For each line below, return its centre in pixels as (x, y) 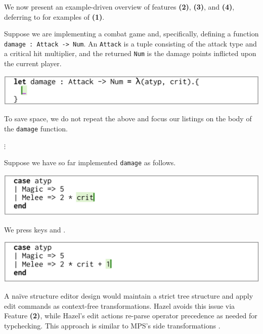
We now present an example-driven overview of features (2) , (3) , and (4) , (119, 7)
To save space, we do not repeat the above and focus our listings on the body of (128, 118)
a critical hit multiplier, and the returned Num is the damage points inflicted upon (130, 53)
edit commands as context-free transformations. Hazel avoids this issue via (120, 305)
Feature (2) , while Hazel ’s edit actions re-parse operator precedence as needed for (131, 316)
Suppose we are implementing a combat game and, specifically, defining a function (131, 34)
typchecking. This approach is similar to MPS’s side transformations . (112, 325)
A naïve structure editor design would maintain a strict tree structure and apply (129, 296)
